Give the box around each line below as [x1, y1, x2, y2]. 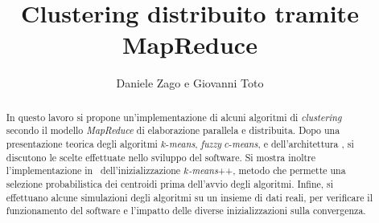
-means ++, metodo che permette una [188, 164, 346, 177]
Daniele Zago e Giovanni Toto [116, 75, 264, 91]
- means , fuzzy [166, 137, 222, 151]
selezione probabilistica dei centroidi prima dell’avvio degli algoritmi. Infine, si [6, 176, 334, 190]
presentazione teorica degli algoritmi [6, 137, 158, 151]
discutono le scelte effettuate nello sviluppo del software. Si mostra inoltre [6, 150, 316, 164]
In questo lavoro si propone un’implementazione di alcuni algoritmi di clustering [6, 110, 342, 124]
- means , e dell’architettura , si [229, 137, 354, 151]
